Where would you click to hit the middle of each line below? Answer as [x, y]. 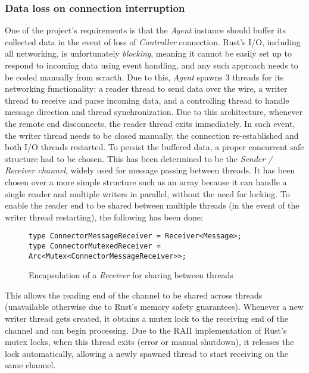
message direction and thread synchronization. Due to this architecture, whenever [154, 112]
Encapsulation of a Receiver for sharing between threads [131, 275]
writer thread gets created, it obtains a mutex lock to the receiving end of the [146, 318]
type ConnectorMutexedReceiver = [95, 246]
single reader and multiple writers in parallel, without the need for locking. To [147, 193]
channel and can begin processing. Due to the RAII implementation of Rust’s [146, 330]
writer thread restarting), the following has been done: [104, 217]
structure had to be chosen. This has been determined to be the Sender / [139, 158]
